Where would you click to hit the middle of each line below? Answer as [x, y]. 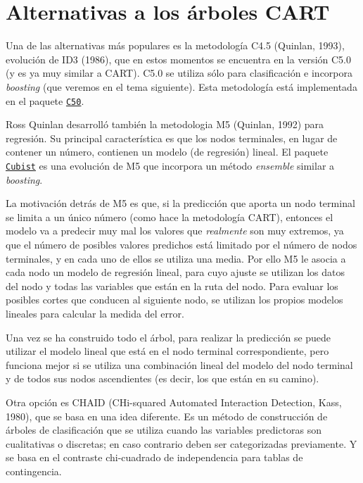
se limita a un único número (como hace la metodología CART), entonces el [170, 217]
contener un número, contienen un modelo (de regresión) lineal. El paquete [167, 152]
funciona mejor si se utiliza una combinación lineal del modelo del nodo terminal [179, 364]
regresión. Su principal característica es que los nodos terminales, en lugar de [172, 138]
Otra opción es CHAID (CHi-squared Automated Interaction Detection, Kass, [174, 402]
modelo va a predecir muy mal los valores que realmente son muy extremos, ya [175, 231]
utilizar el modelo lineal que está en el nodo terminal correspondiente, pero [167, 351]
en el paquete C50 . [45, 100]
